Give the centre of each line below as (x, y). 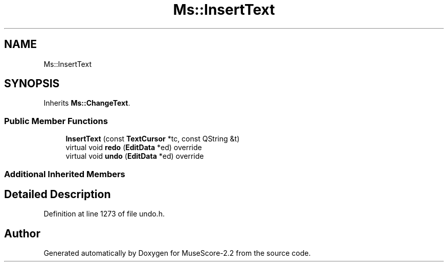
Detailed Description (58, 194)
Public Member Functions (56, 121)
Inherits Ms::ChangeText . (87, 103)
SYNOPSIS (32, 84)
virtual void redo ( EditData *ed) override (134, 148)
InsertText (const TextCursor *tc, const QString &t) (153, 139)
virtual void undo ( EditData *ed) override (135, 156)
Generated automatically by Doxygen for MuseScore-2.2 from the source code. (177, 253)
